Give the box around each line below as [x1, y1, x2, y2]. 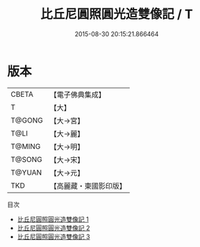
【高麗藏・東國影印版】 [49, 181, 126, 191]
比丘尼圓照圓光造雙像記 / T [40, 6, 193, 22]
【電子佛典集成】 [49, 90, 106, 99]
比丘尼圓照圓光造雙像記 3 [17, 232, 90, 241]
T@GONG [10, 115, 43, 125]
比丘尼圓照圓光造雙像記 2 [17, 223, 90, 232]
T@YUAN [10, 168, 42, 177]
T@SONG [10, 154, 43, 164]
